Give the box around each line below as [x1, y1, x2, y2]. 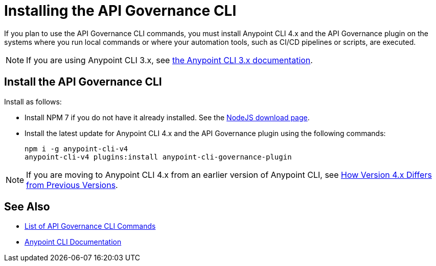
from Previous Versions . [26, 179, 118, 190]
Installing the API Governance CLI [4, 2, 237, 19]
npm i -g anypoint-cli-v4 [25, 144, 128, 153]
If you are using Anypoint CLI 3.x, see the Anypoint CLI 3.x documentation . [26, 55, 313, 65]
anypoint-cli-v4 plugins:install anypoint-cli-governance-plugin [25, 152, 292, 161]
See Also [4, 200, 50, 214]
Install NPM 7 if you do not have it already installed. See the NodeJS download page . [25, 113, 310, 122]
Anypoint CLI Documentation [25, 237, 122, 247]
